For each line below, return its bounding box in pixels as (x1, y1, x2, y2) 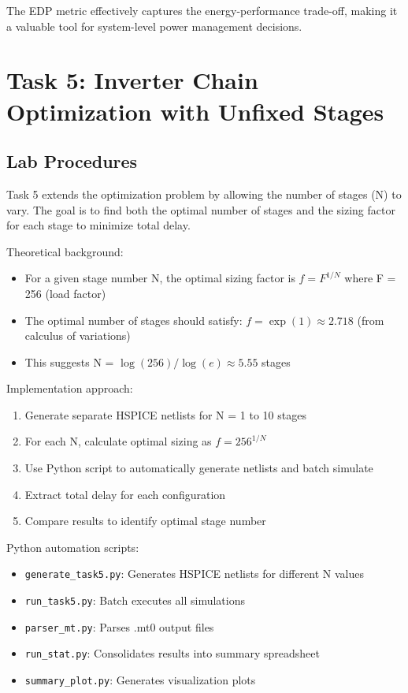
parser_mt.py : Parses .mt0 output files (24, 618, 214, 635)
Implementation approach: (6, 380, 133, 397)
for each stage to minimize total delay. (6, 217, 191, 233)
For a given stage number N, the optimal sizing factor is (24, 270, 295, 286)
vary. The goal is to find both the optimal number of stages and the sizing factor (6, 201, 395, 218)
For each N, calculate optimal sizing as (24, 433, 212, 449)
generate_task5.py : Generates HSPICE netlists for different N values (24, 565, 365, 582)
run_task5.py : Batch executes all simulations (24, 592, 245, 609)
